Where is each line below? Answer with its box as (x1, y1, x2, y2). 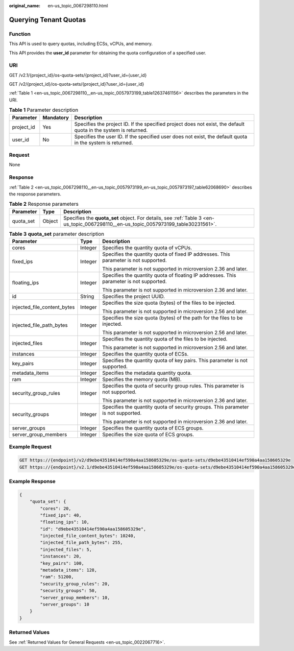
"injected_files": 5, (40, 547, 92, 552)
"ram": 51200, (40, 574, 74, 580)
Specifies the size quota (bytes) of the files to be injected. (102, 299, 236, 306)
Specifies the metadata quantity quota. (102, 370, 192, 377)
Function (9, 30, 31, 37)
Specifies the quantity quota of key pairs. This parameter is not (102, 357, 247, 364)
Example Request (9, 443, 51, 450)
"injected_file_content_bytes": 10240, (40, 533, 136, 539)
